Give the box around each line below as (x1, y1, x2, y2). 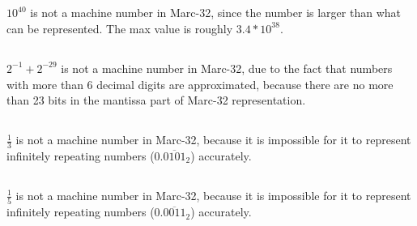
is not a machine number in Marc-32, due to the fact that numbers (61, 59, 393, 76)
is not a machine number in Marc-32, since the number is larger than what (30, 4, 401, 21)
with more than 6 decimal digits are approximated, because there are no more (6, 75, 394, 92)
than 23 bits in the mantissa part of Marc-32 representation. (6, 92, 306, 109)
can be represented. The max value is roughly (6, 19, 233, 36)
